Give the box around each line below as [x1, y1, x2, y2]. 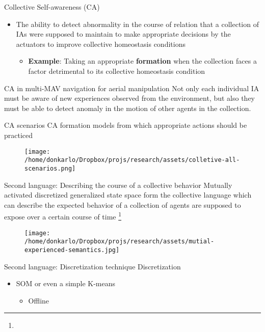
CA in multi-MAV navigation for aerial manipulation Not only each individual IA [4, 82, 259, 93]
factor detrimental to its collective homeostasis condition [28, 65, 205, 76]
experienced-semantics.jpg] [24, 246, 120, 254]
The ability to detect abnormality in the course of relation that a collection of [16, 18, 259, 29]
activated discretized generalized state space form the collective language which [4, 189, 252, 200]
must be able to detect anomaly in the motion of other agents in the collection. [4, 102, 251, 113]
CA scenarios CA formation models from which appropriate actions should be [4, 120, 247, 130]
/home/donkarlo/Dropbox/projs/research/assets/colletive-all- [24, 156, 240, 164]
